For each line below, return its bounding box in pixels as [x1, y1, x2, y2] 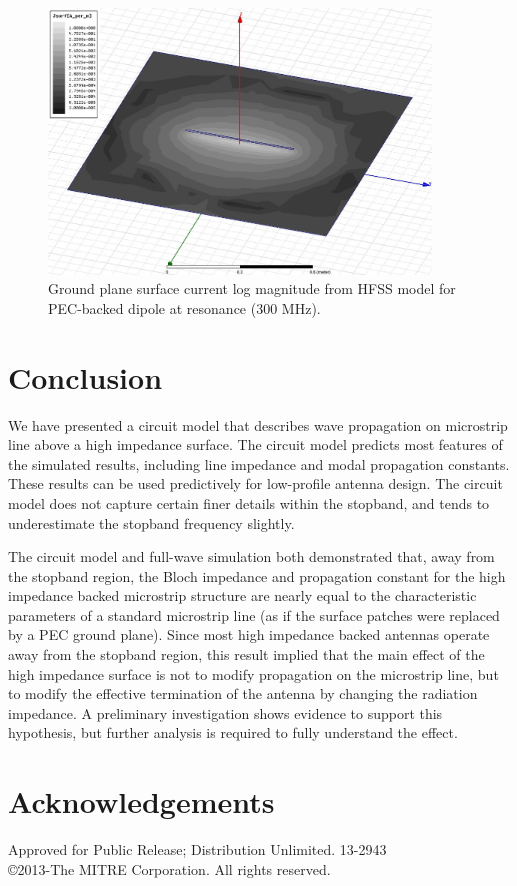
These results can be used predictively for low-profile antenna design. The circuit [8, 473, 503, 494]
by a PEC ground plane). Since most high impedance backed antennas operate [8, 624, 490, 645]
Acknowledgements [8, 781, 275, 822]
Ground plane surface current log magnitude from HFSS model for [48, 278, 456, 299]
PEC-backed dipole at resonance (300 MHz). [48, 297, 321, 318]
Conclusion [8, 356, 163, 397]
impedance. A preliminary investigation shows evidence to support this [8, 702, 443, 723]
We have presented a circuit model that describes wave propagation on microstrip [8, 414, 508, 435]
